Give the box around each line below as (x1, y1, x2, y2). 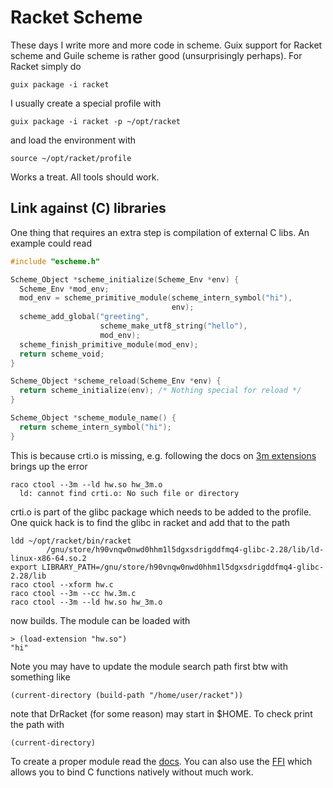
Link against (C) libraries (10, 200, 167, 217)
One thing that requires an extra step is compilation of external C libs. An (10, 226, 310, 238)
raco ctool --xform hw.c (10, 579, 114, 590)
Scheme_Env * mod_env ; (19, 284, 110, 294)
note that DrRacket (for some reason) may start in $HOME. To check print (10, 707, 313, 720)
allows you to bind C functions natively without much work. (10, 766, 254, 778)
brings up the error (10, 460, 88, 472)
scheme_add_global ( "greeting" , (19, 312, 150, 322)
